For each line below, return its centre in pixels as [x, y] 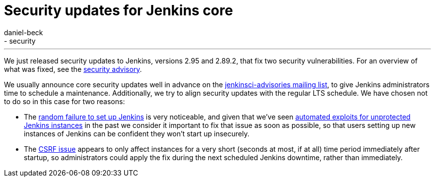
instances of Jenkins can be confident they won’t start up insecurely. [137, 133]
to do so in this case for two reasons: [65, 101]
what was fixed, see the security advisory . [73, 69]
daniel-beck [24, 32]
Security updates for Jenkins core [119, 10]
